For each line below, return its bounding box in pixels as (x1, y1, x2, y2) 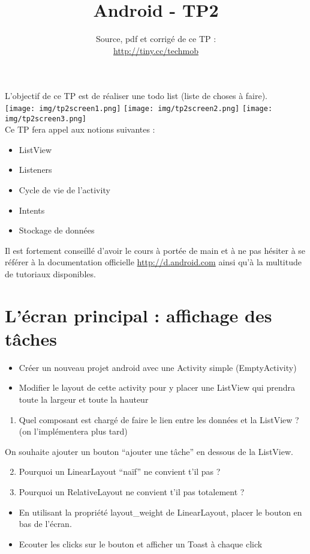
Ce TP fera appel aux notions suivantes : (5, 123, 155, 136)
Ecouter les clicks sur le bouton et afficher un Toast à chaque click (19, 537, 263, 550)
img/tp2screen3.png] (5, 114, 87, 123)
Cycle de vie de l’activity (19, 184, 110, 196)
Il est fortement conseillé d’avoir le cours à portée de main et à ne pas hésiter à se (5, 244, 306, 256)
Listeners (19, 163, 52, 176)
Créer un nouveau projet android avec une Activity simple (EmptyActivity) (19, 361, 297, 373)
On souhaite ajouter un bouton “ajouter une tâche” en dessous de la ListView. (5, 445, 293, 457)
